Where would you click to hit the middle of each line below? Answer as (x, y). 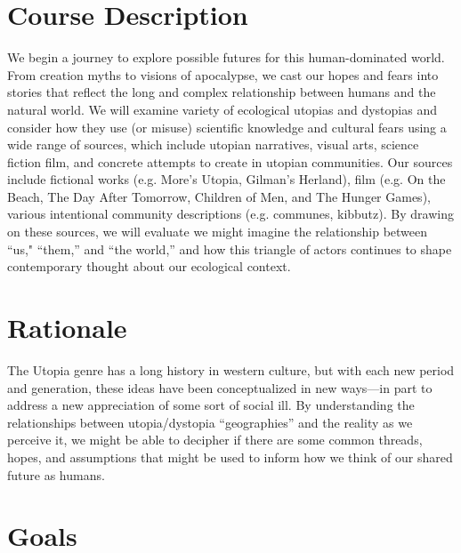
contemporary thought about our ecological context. (149, 266)
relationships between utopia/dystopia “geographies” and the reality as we (210, 422)
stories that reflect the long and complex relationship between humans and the (222, 92)
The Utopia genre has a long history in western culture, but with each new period (231, 369)
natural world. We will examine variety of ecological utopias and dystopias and (222, 109)
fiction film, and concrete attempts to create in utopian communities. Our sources (230, 161)
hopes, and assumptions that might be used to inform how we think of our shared (230, 457)
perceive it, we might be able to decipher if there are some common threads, (215, 440)
